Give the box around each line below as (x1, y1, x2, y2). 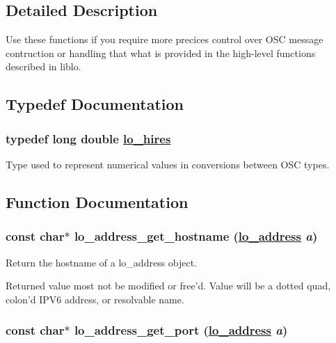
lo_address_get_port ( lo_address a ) (74, 321, 288, 339)
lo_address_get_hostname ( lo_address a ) (74, 228, 318, 245)
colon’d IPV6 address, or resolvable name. (6, 292, 184, 306)
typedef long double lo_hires (6, 129, 171, 147)
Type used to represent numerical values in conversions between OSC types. (6, 157, 330, 171)
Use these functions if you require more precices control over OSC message (6, 32, 323, 47)
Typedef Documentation (6, 93, 184, 115)
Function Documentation (6, 191, 189, 212)
